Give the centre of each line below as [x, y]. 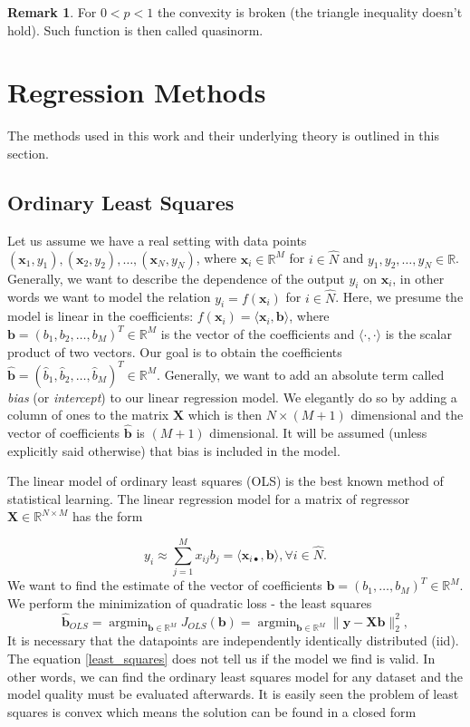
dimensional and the [407, 415]
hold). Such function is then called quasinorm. [135, 29]
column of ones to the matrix [88, 415]
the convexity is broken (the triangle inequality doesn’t [310, 12]
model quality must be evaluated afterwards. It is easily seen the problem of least [233, 694]
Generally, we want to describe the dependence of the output [176, 278]
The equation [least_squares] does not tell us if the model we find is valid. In [221, 658]
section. [28, 153]
